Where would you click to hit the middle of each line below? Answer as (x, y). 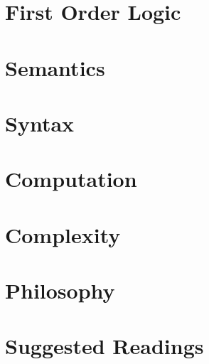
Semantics (55, 67)
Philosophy (60, 290)
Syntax (40, 123)
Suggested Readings (104, 346)
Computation (71, 179)
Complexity (63, 234)
